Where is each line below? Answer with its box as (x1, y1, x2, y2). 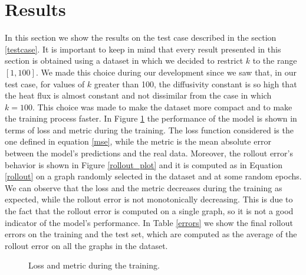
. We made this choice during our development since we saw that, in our (35, 66, 297, 78)
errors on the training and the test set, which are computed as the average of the (5, 228, 297, 240)
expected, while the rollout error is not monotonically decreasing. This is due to (5, 193, 293, 205)
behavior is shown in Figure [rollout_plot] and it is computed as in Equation (5, 158, 283, 171)
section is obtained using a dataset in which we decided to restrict (5, 54, 244, 67)
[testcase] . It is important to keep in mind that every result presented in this (5, 42, 281, 55)
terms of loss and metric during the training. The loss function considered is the (5, 123, 294, 136)
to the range (252, 54, 297, 67)
